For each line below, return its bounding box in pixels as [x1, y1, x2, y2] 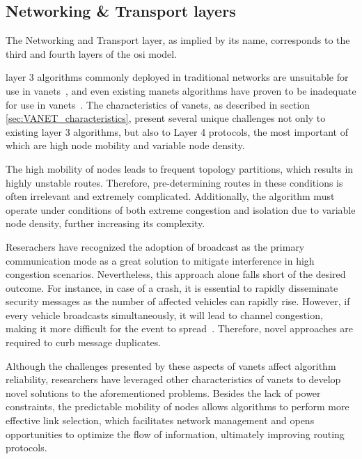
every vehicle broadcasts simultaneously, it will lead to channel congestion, [6, 307, 323, 322]
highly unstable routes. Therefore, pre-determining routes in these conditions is [6, 175, 343, 189]
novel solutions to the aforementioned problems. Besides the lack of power [6, 385, 321, 400]
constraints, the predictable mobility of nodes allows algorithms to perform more [6, 399, 349, 414]
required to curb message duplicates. [6, 335, 162, 350]
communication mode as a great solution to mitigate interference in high [6, 253, 315, 267]
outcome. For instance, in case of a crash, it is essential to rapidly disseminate [6, 280, 338, 295]
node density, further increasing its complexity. [6, 216, 205, 231]
